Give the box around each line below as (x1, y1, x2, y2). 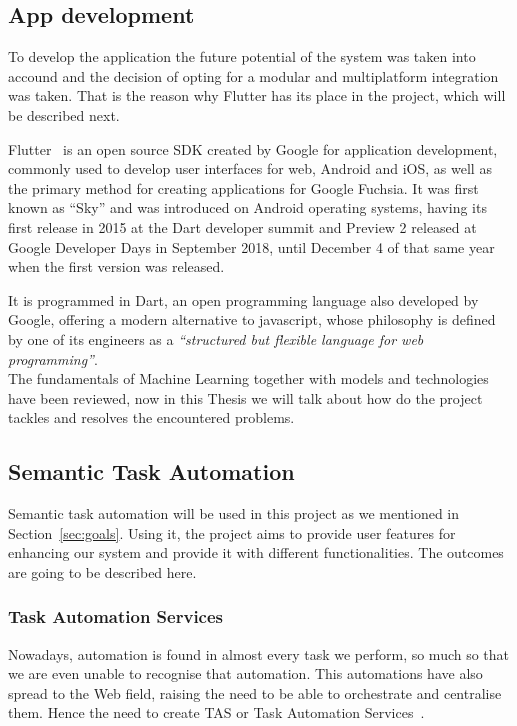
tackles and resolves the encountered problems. (8, 407, 295, 428)
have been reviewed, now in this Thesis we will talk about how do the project (8, 387, 483, 408)
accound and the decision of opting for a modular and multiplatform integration (8, 65, 499, 86)
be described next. (8, 104, 120, 125)
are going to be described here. (8, 561, 197, 582)
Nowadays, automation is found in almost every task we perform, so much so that (8, 643, 510, 664)
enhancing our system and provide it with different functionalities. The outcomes (8, 542, 504, 563)
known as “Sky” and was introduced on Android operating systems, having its (8, 197, 487, 218)
